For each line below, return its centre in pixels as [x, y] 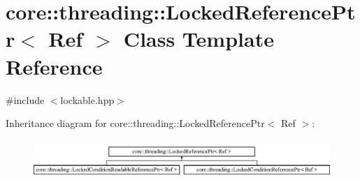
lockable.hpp [87, 99]
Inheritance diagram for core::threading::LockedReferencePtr [135, 123]
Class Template [199, 39]
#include [25, 99]
